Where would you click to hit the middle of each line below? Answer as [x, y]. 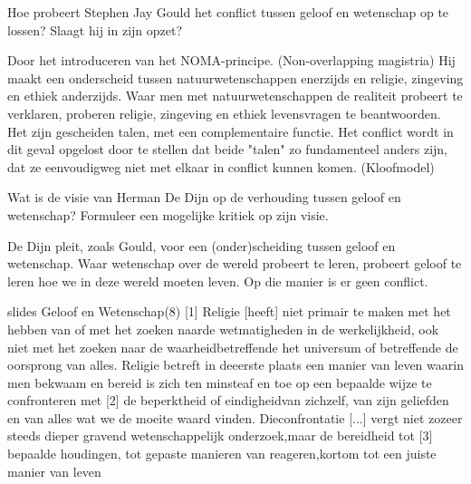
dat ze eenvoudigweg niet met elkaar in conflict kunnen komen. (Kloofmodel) [221, 166]
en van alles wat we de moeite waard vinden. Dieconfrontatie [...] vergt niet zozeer [235, 417]
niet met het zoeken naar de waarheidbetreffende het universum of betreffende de [233, 347]
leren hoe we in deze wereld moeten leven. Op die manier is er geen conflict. [218, 281]
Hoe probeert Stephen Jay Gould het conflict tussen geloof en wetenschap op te [228, 12]
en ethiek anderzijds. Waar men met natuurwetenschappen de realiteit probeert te [235, 96]
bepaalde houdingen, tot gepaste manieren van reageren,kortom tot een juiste [222, 454]
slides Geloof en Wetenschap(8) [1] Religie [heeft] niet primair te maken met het [229, 311]
